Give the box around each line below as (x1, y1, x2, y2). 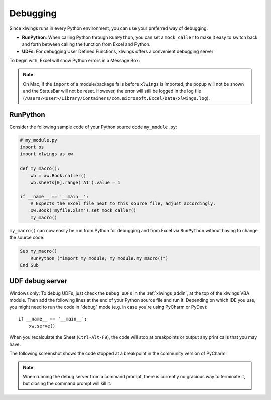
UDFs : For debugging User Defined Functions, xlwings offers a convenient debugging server (22, 48, 214, 54)
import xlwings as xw (20, 151, 73, 157)
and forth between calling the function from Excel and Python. (22, 41, 151, 47)
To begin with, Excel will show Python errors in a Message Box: (9, 58, 140, 64)
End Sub (20, 262, 39, 268)
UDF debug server (9, 277, 68, 285)
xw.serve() (28, 323, 56, 329)
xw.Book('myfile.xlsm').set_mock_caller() (30, 208, 137, 213)
